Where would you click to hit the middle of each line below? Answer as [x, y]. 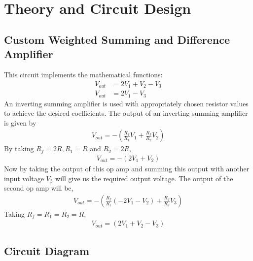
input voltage [24, 178]
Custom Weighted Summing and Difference [117, 39]
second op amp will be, [39, 188]
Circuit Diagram [47, 250]
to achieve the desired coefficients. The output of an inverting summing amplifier [126, 113]
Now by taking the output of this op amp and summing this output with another [127, 168]
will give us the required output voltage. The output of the [144, 178]
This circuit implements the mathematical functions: [83, 74]
